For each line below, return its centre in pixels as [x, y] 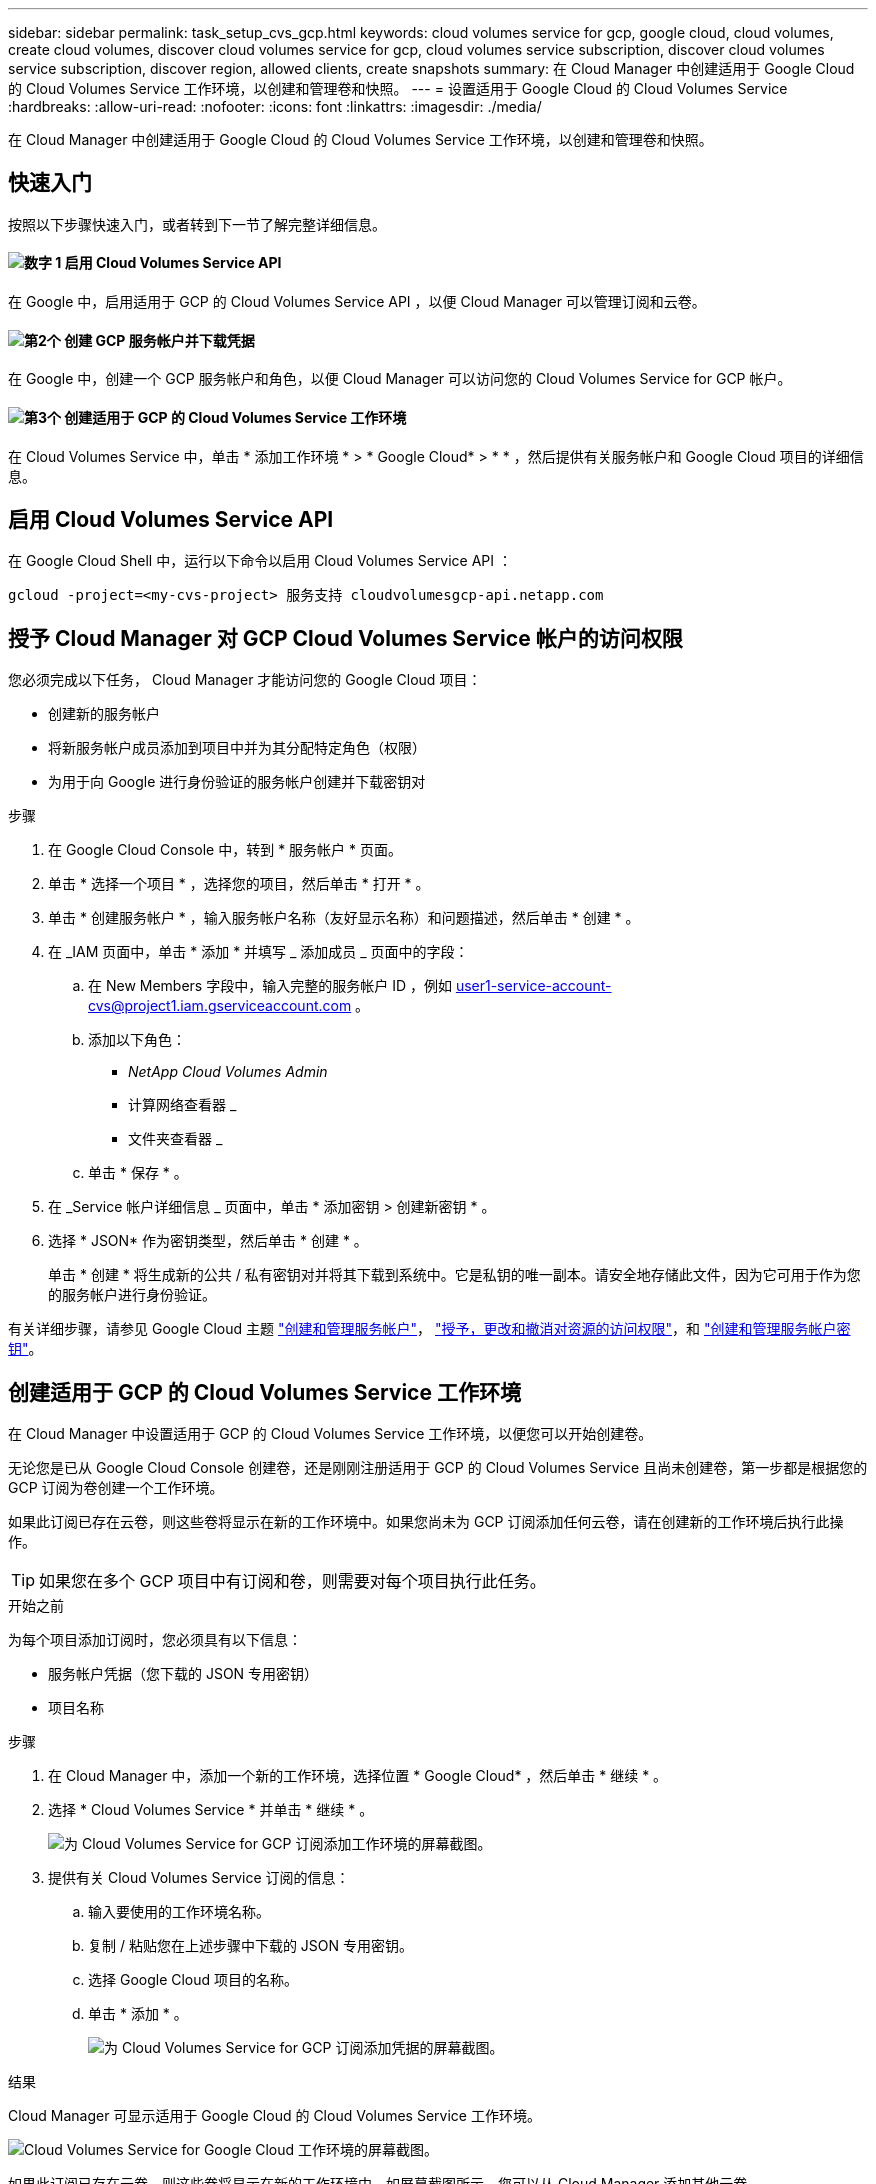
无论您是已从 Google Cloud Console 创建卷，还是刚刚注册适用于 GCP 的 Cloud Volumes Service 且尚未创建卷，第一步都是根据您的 [438, 1468]
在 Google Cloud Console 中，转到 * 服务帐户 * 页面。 [225, 850]
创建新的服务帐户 [104, 714]
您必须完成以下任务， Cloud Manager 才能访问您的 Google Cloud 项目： [245, 680]
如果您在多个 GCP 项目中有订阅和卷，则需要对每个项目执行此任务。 [292, 1581]
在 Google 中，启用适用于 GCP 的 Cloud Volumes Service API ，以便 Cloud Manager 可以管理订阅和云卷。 [357, 302]
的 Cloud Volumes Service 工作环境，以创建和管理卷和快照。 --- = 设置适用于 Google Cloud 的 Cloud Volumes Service [398, 88]
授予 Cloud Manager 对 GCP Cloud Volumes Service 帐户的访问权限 [345, 638]
